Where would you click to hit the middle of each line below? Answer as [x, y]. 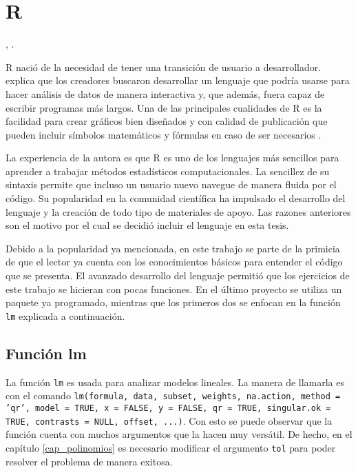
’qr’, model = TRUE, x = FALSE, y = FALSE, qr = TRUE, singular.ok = [168, 408]
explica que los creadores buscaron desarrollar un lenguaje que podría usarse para [178, 80]
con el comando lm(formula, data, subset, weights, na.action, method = [173, 395]
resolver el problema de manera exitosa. [89, 461]
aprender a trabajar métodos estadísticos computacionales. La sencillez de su [168, 171]
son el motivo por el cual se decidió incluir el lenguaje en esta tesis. [147, 225]
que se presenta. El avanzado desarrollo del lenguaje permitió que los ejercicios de [178, 275]
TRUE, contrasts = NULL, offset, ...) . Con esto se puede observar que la [169, 420]
